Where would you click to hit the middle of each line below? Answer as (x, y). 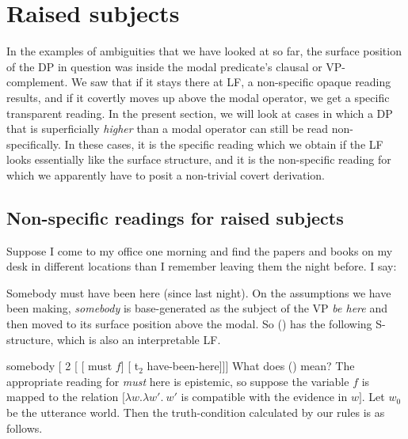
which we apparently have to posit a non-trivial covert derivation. (166, 174)
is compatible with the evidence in (264, 397)
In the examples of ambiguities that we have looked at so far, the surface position (204, 51)
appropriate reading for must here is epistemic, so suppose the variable (178, 381)
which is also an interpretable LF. (139, 339)
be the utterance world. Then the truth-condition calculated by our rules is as (196, 413)
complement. (37, 82)
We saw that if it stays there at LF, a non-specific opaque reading (231, 82)
